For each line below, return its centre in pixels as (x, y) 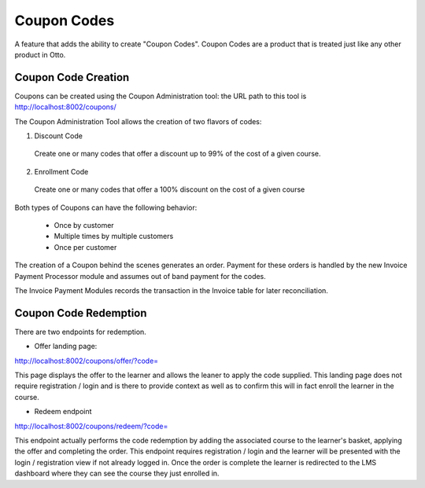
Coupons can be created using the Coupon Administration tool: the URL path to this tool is (161, 96)
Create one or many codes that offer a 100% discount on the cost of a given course (170, 189)
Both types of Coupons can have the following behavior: (106, 207)
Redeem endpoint (63, 412)
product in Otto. (40, 54)
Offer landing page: (66, 347)
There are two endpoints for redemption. (81, 332)
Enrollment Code (61, 171)
